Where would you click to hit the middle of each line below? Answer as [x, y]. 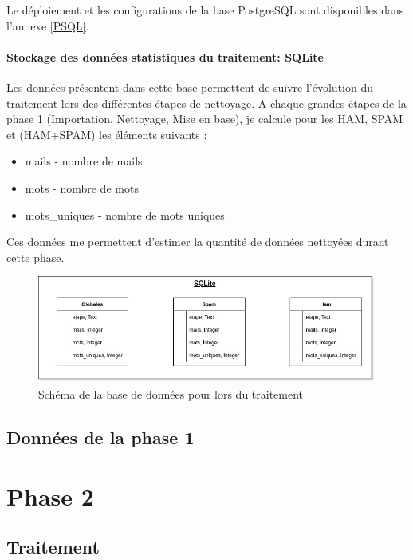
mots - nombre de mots [82, 187]
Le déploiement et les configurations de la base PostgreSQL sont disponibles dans [205, 10]
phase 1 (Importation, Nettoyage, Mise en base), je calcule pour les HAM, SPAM [205, 119]
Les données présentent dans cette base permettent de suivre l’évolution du [190, 87]
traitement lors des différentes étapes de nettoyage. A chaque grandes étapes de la [206, 103]
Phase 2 [50, 496]
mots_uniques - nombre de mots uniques [125, 214]
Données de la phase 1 [100, 437]
